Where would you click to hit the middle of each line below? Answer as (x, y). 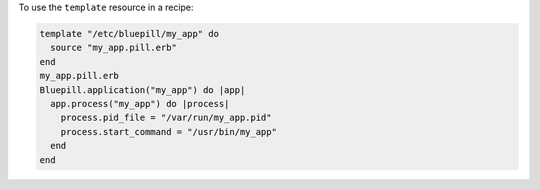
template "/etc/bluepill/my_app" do (129, 33)
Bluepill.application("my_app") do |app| (142, 89)
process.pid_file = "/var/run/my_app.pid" (166, 118)
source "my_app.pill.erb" (113, 48)
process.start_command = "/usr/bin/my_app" (168, 131)
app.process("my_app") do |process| (140, 103)
